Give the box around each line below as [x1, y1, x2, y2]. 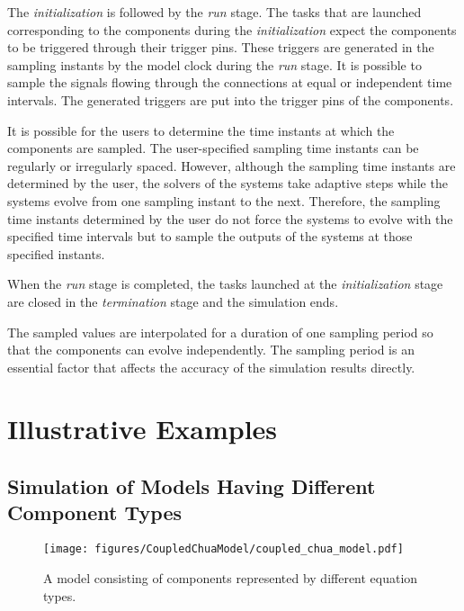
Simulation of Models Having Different [7, 472, 376, 500]
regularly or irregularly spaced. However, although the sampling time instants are [7, 156, 456, 175]
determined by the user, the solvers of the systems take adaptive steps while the [7, 174, 448, 193]
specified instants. [7, 244, 105, 263]
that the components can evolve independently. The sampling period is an [7, 340, 415, 359]
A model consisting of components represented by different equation [43, 568, 418, 587]
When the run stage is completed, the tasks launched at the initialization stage [7, 274, 443, 293]
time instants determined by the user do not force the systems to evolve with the [7, 209, 453, 228]
